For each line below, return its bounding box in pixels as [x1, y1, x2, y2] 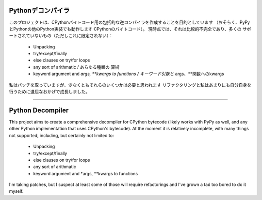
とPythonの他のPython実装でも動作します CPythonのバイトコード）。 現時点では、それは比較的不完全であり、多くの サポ [9, 26, 251, 31]
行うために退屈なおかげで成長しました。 [9, 89, 90, 94]
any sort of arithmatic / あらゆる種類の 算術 [33, 64, 120, 70]
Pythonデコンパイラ [9, 6, 70, 15]
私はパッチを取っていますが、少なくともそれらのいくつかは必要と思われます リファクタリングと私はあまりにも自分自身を [9, 82, 252, 88]
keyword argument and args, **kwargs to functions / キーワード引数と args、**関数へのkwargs [33, 71, 224, 77]
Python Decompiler [9, 106, 69, 114]
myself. [9, 188, 24, 194]
